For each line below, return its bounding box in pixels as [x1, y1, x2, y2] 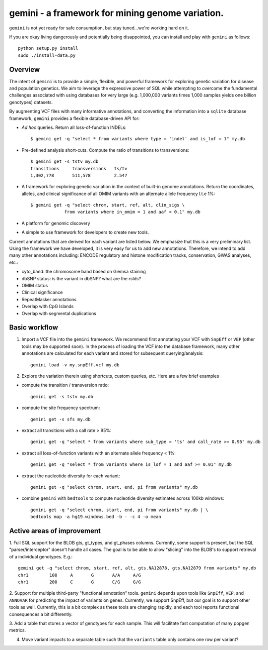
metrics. [9, 627, 26, 633]
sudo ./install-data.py [18, 52, 76, 58]
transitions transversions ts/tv [30, 166, 128, 171]
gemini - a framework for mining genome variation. [9, 7, 224, 18]
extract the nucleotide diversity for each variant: [21, 473, 120, 479]
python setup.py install [18, 45, 78, 51]
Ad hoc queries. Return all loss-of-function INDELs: [21, 124, 127, 130]
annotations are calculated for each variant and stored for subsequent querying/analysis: [21, 350, 203, 356]
